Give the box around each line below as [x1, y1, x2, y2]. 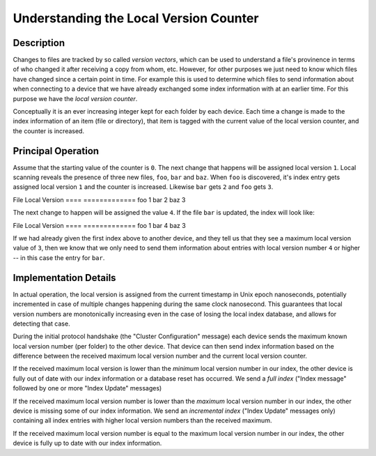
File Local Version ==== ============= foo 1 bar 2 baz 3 [13, 195, 186, 204]
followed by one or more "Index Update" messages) [13, 384, 162, 393]
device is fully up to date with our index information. [13, 439, 162, 448]
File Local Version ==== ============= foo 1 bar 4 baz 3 [13, 221, 186, 229]
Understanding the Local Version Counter [13, 10, 259, 26]
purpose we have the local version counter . [13, 94, 138, 102]
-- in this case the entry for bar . [13, 253, 105, 261]
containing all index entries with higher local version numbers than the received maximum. [13, 416, 272, 425]
